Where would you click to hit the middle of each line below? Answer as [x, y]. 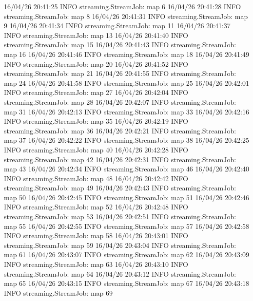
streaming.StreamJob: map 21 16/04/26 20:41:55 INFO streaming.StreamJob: [120, 73]
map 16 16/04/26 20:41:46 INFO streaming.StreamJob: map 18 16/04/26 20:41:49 [126, 54]
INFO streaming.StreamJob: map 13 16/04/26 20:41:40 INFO [96, 35]
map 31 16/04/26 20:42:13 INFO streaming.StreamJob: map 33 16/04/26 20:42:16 [126, 111]
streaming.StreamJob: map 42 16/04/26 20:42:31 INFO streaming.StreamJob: [120, 159]
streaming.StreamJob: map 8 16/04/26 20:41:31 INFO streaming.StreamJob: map [126, 16]
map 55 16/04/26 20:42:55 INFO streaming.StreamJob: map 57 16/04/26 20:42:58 [126, 226]
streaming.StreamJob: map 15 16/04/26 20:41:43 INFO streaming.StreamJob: [120, 45]
